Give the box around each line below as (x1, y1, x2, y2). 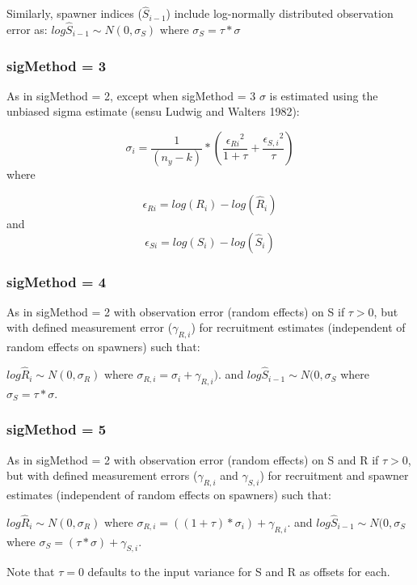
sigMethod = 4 (6, 271, 107, 291)
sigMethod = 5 (6, 419, 107, 439)
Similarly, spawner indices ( (6, 5, 142, 22)
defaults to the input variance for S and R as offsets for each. (87, 563, 390, 580)
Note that (6, 563, 55, 580)
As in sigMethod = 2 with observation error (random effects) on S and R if (6, 451, 379, 468)
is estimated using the (269, 87, 378, 104)
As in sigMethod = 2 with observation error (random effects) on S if (6, 303, 345, 320)
